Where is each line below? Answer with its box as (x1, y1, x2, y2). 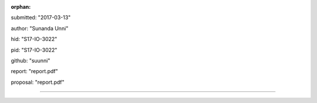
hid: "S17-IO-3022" (11, 36, 58, 43)
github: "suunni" (11, 57, 50, 64)
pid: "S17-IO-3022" (11, 46, 58, 53)
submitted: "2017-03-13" (11, 14, 71, 21)
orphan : (11, 4, 31, 10)
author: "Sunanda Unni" (11, 25, 69, 32)
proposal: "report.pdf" (11, 78, 65, 85)
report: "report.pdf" (11, 68, 58, 75)
